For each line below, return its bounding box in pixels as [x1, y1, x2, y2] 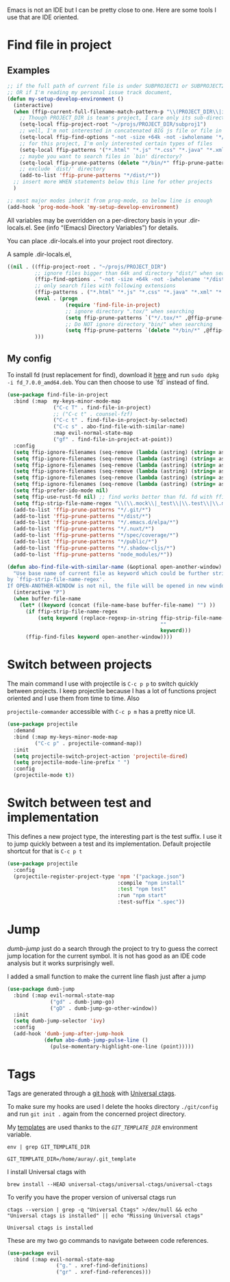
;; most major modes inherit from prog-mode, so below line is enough [7, 197, 213, 204]
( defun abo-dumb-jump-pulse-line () [43, 1037, 149, 1044]
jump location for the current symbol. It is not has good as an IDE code [7, 952, 207, 960]
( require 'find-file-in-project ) [65, 302, 161, 308]
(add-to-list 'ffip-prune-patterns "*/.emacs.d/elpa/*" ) [13, 519, 179, 526]
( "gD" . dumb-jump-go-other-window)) [50, 1004, 157, 1012]
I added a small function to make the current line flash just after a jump [7, 972, 207, 980]
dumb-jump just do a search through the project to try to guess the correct [7, 945, 218, 952]
